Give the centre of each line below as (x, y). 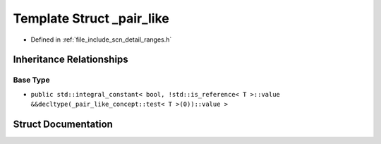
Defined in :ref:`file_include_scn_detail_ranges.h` (101, 40)
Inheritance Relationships (71, 60)
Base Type (31, 80)
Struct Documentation (63, 124)
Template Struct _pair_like (91, 18)
